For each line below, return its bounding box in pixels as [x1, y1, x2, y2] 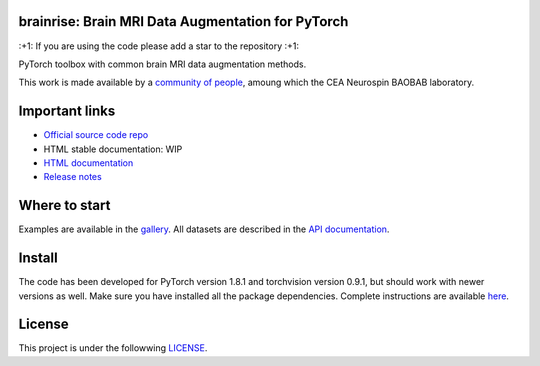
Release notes [43, 171, 102, 183]
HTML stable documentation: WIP [43, 143, 183, 155]
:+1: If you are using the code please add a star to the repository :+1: [18, 40, 300, 52]
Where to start [18, 197, 111, 214]
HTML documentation [43, 156, 134, 169]
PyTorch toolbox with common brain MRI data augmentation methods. [18, 58, 307, 70]
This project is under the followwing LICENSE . [18, 342, 208, 354]
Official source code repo [43, 129, 149, 141]
